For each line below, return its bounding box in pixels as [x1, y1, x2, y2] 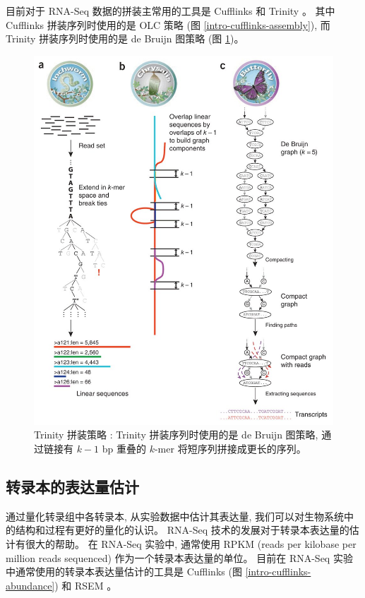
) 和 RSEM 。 [54, 578, 117, 592]
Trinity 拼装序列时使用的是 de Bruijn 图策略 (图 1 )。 [6, 31, 244, 46]
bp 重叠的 [102, 441, 146, 456]
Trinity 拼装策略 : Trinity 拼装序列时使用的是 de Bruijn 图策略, [34, 427, 318, 442]
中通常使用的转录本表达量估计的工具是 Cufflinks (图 [6, 564, 242, 579]
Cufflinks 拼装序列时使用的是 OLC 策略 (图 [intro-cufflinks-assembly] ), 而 [6, 17, 330, 32]
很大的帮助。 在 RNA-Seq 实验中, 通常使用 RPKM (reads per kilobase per [25, 537, 357, 551]
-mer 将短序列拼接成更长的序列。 [154, 441, 306, 456]
